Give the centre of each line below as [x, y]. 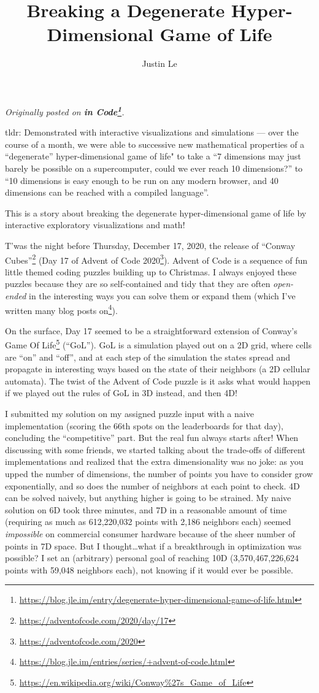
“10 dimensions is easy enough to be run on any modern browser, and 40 [142, 180]
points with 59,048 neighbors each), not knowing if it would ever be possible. [149, 569]
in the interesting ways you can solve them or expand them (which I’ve [162, 295]
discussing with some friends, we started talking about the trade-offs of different [155, 449]
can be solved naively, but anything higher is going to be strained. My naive [148, 498]
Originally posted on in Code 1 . [65, 110]
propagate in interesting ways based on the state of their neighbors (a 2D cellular [158, 369]
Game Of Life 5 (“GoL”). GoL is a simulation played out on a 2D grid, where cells [158, 344]
